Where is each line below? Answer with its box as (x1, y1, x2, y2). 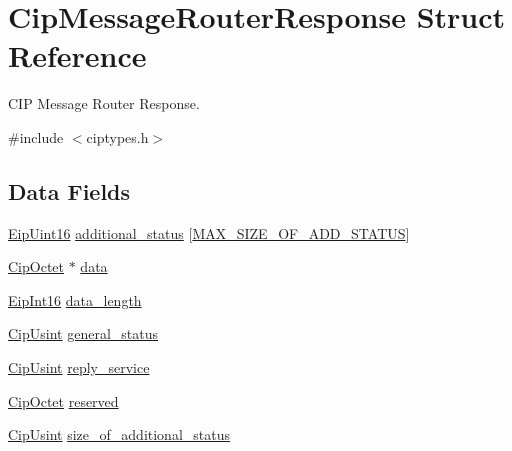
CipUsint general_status (8, 323, 159, 344)
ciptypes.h (86, 126, 149, 147)
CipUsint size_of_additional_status (8, 424, 231, 445)
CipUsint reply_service (8, 357, 150, 378)
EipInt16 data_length (8, 289, 142, 310)
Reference (8, 35, 147, 76)
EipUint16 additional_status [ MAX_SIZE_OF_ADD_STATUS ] (8, 222, 410, 243)
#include (8, 126, 64, 147)
